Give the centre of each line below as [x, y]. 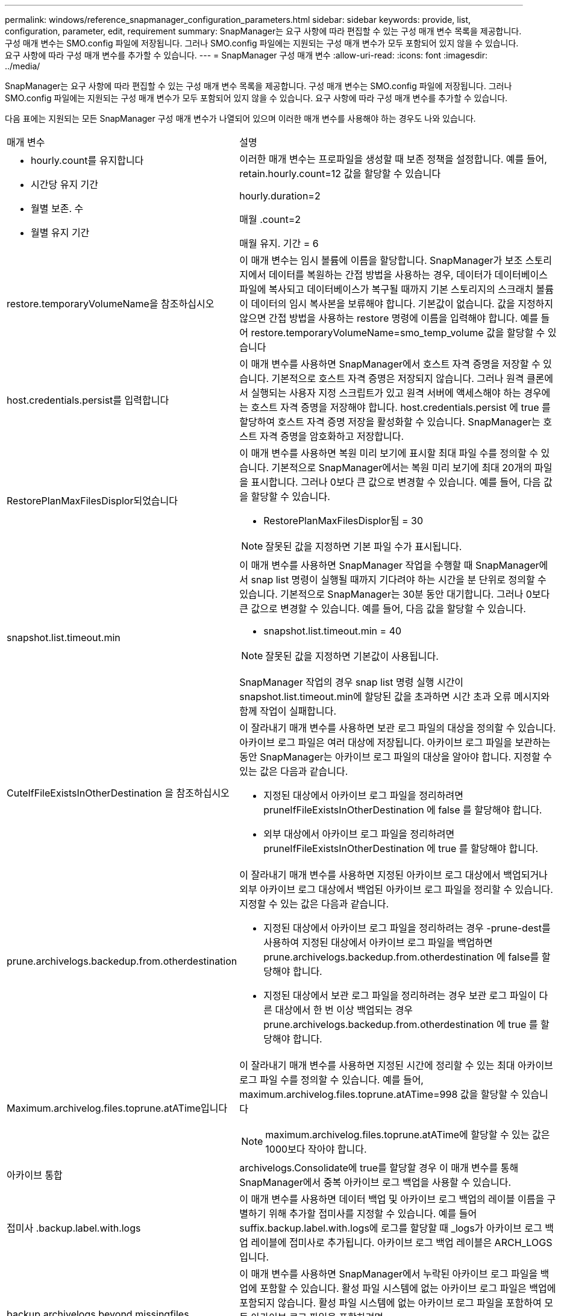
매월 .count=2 [270, 219]
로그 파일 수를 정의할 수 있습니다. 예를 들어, [331, 1080]
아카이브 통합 [35, 1175]
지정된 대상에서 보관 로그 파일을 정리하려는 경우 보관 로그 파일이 [400, 995]
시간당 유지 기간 [65, 184]
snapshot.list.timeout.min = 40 [333, 631]
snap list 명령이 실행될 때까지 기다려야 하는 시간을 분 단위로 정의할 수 [399, 580]
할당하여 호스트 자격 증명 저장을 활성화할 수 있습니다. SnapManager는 [390, 422]
